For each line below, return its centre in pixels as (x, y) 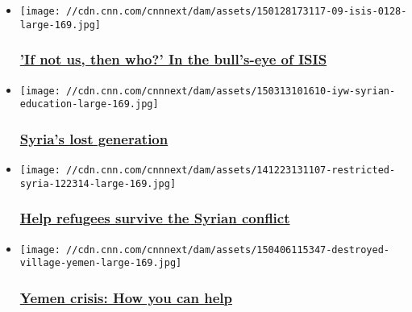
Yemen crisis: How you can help (126, 297)
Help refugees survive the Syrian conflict (155, 218)
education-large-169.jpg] (89, 104)
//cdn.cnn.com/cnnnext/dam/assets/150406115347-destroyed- (228, 250)
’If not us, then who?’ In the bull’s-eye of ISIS (173, 59)
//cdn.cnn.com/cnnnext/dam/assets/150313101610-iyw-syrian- (231, 91)
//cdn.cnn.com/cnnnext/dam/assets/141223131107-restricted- (231, 171)
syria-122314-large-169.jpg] (98, 183)
